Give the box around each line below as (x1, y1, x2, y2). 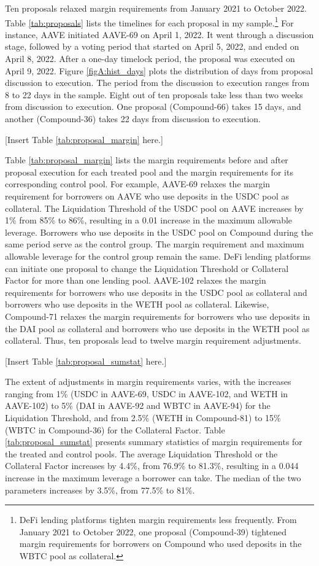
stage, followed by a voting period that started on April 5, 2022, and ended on (5, 40, 299, 53)
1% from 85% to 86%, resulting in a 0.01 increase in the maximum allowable (5, 214, 293, 227)
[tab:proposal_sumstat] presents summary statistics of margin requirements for (5, 435, 302, 448)
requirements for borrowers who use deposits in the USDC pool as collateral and (5, 285, 307, 298)
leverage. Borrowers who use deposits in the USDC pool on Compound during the (5, 225, 313, 238)
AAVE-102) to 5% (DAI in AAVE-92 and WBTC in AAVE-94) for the (5, 399, 271, 412)
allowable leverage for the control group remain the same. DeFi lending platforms (5, 249, 311, 262)
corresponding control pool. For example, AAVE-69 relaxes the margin (5, 177, 271, 190)
